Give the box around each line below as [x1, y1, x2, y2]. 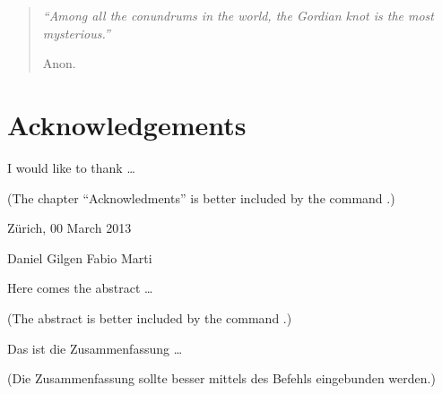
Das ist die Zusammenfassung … [7, 338, 183, 357]
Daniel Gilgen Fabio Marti [7, 248, 152, 267]
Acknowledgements [7, 106, 247, 142]
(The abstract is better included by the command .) [7, 308, 292, 327]
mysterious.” [42, 23, 110, 42]
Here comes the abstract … [7, 278, 153, 297]
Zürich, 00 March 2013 [7, 218, 132, 237]
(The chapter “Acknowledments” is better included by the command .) [7, 188, 395, 207]
